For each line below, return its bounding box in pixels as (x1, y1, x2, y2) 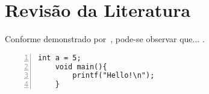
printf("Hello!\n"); (72, 71, 155, 80)
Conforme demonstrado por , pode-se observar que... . (5, 33, 205, 45)
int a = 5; (38, 53, 81, 62)
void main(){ (55, 62, 107, 71)
